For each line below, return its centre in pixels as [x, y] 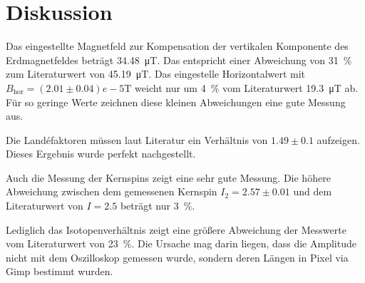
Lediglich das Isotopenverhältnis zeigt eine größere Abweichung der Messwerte [176, 229]
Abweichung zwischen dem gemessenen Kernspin [112, 191]
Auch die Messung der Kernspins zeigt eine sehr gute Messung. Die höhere [168, 177]
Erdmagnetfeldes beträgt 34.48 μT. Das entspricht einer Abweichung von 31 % [179, 60]
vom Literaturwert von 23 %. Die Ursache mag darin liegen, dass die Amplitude [181, 243]
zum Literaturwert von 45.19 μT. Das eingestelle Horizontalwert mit [156, 74]
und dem [313, 191]
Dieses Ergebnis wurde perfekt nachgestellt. [101, 154]
